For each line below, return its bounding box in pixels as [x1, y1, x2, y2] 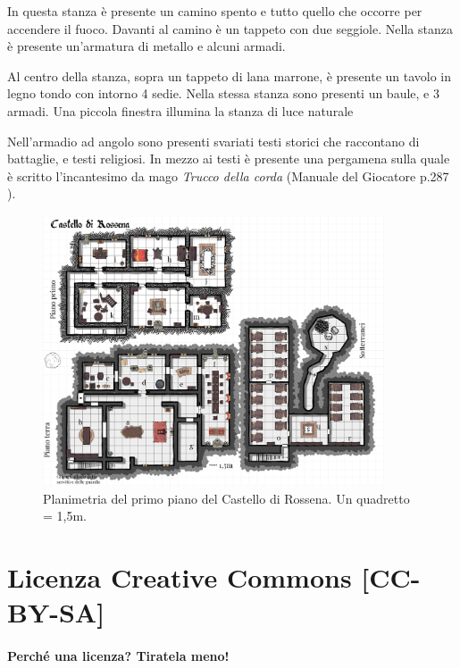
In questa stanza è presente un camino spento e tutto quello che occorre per [7, 2, 422, 20]
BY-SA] [7, 594, 105, 630]
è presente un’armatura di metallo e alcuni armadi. [7, 37, 286, 55]
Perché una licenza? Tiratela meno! [7, 647, 230, 665]
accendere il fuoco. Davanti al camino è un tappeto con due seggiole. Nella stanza [7, 19, 453, 38]
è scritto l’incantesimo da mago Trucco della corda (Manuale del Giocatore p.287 [7, 166, 449, 185]
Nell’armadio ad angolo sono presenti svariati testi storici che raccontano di [7, 131, 420, 150]
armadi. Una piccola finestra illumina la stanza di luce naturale [7, 101, 354, 120]
